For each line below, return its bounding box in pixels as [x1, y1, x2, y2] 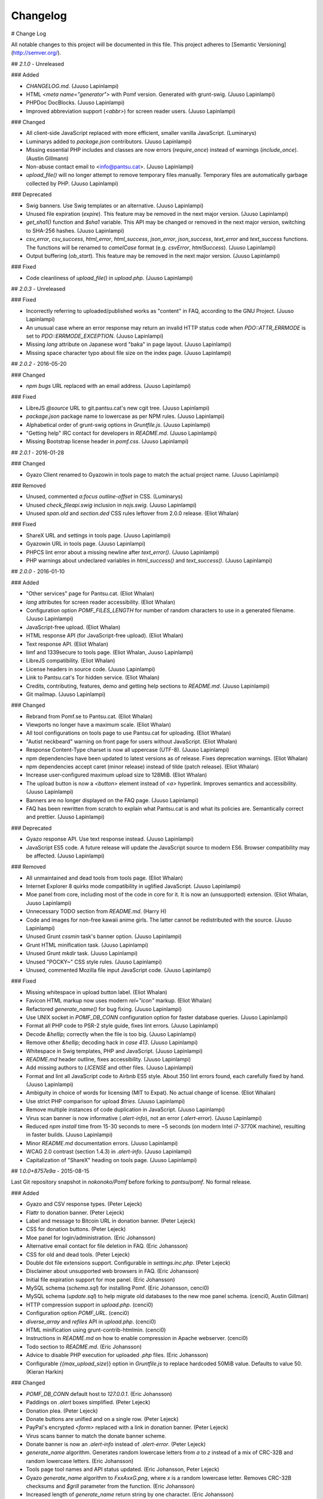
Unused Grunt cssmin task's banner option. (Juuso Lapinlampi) [26, 933, 182, 940]
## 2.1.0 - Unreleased [11, 60, 65, 67]
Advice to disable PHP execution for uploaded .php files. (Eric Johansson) [26, 1351, 209, 1359]
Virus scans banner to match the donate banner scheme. [26, 1432, 167, 1439]
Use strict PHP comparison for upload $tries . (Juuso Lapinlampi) [26, 1097, 185, 1104]
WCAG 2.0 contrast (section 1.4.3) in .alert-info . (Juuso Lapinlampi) [26, 1148, 192, 1155]
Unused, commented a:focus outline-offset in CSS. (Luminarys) [26, 493, 183, 500]
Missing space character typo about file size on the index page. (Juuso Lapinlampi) [26, 349, 231, 356]
